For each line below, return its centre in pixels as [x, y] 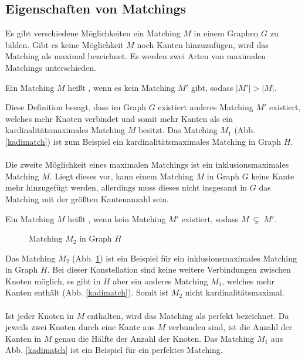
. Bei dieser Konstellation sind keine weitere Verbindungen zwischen [169, 269]
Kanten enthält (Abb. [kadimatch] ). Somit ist [87, 292]
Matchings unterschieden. [51, 67]
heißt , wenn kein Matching [117, 218]
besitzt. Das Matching [178, 130]
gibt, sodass [212, 87]
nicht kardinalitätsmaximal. [235, 292]
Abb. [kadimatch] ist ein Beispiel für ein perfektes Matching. [114, 350]
